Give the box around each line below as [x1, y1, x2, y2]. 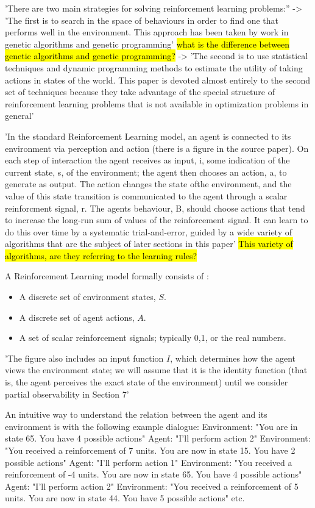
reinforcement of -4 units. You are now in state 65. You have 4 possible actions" [5, 468, 302, 481]
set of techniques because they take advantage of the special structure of [5, 85, 275, 98]
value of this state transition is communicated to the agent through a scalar [5, 189, 288, 202]
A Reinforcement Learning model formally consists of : [5, 270, 209, 282]
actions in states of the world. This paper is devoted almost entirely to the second [5, 73, 311, 86]
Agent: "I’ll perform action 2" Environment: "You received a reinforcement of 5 [5, 479, 299, 492]
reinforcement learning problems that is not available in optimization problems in [5, 97, 309, 110]
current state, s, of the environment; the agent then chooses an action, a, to [5, 165, 287, 178]
